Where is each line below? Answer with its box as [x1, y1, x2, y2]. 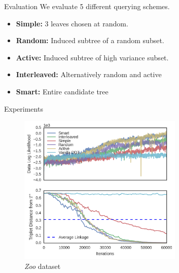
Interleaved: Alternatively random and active [16, 69, 162, 80]
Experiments [4, 103, 43, 114]
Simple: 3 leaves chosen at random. [16, 18, 128, 28]
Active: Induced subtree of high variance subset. [16, 52, 169, 62]
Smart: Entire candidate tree [16, 86, 109, 96]
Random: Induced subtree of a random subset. [16, 35, 164, 46]
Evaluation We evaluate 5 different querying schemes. [4, 1, 170, 11]
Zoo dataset [24, 260, 61, 271]
